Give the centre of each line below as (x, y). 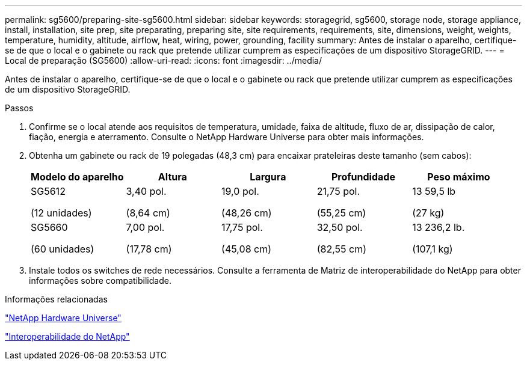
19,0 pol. (240, 191)
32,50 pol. (340, 227)
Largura (268, 177)
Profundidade (363, 177)
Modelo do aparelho (77, 177)
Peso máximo (459, 177)
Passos (19, 108)
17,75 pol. (242, 227)
